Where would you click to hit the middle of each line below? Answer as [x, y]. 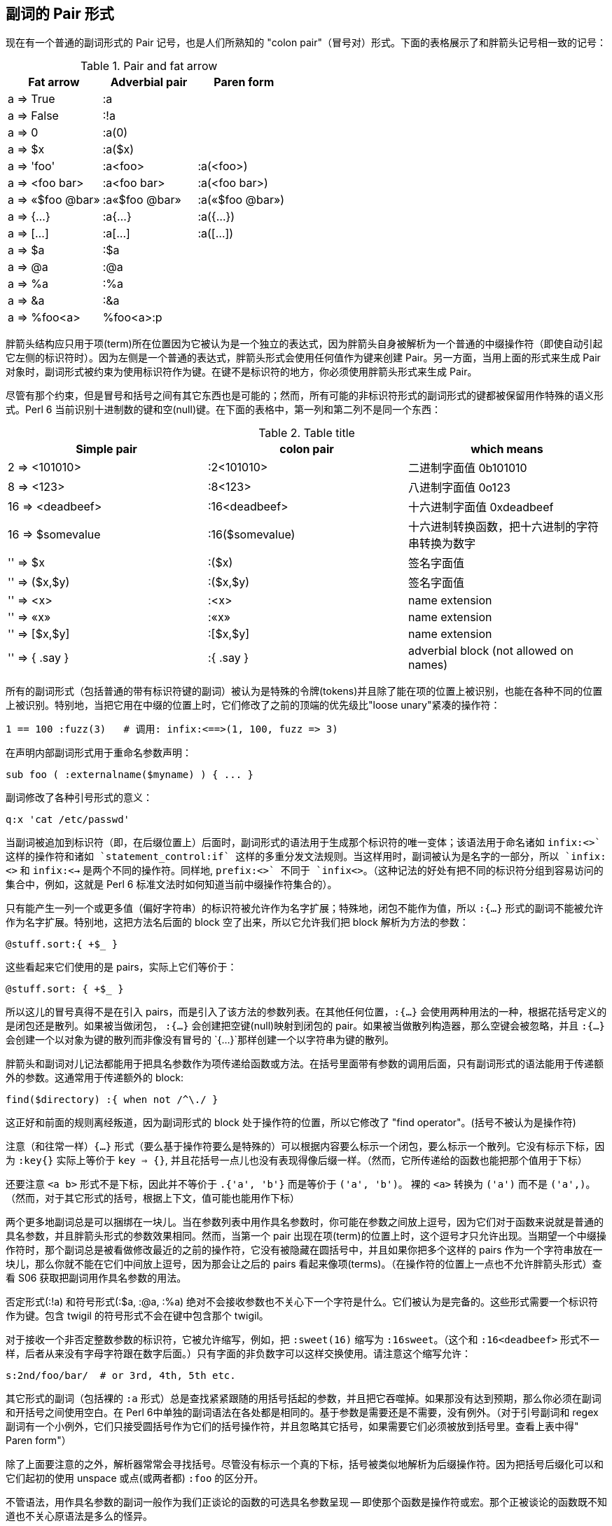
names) [428, 665]
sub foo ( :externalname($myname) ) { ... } [130, 775]
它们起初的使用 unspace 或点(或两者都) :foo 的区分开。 [135, 1478]
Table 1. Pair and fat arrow [149, 66]
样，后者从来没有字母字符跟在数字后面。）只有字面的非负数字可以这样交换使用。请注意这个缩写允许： [238, 1354]
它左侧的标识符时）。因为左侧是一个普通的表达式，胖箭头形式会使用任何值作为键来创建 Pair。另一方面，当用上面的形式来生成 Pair [303, 358]
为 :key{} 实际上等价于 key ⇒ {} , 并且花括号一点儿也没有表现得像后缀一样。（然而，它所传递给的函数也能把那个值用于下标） [297, 1160]
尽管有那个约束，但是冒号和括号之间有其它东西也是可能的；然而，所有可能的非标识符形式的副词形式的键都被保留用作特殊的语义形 [305, 396]
